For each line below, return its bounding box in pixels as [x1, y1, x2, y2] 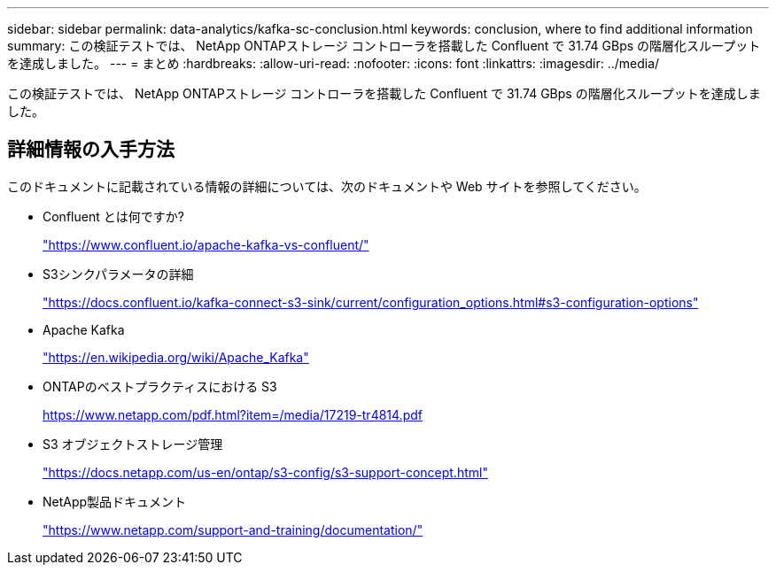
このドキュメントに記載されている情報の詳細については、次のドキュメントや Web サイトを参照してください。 [7, 178, 647, 194]
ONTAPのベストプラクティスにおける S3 [43, 378, 277, 394]
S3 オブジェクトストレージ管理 [43, 436, 223, 452]
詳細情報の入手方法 [7, 138, 175, 161]
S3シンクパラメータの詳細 [43, 266, 194, 282]
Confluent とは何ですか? [43, 208, 184, 224]
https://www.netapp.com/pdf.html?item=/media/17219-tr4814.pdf [43, 406, 423, 422]
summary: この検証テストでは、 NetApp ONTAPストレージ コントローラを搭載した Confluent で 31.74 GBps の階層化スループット [7, 38, 761, 53]
